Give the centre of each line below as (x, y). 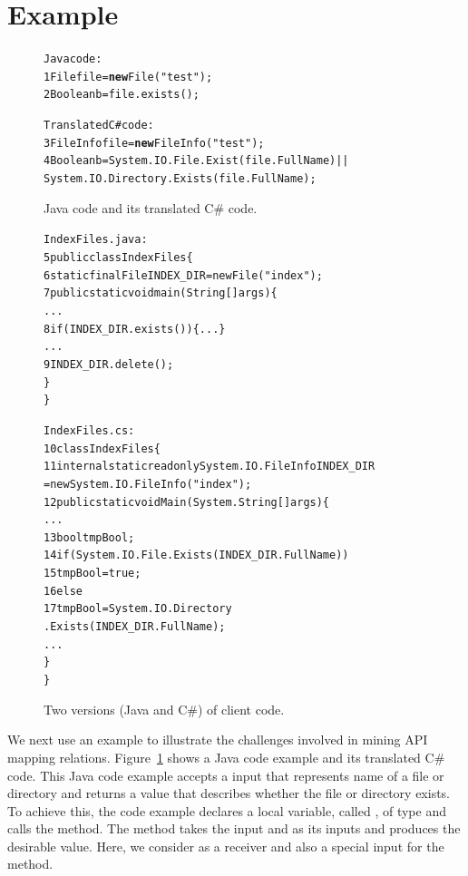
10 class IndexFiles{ (102, 448)
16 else (63, 591)
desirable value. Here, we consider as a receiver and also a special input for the (226, 846)
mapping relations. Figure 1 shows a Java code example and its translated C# (226, 757)
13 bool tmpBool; (89, 537)
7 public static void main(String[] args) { (161, 293)
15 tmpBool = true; (93, 574)
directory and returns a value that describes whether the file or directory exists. (229, 793)
